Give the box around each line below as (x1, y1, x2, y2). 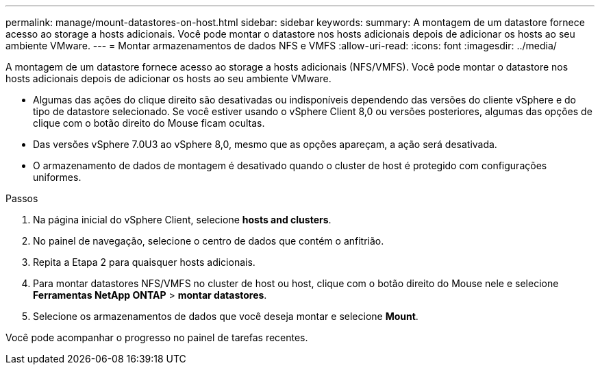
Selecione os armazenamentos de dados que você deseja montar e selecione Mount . (33, 310, 418, 322)
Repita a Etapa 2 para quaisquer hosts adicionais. (33, 256, 255, 268)
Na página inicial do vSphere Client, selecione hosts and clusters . (33, 214, 332, 225)
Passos (5, 193, 38, 204)
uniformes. (33, 171, 82, 183)
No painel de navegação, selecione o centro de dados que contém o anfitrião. (33, 235, 384, 247)
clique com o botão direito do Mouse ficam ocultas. (33, 117, 265, 129)
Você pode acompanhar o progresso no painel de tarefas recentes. (5, 332, 308, 343)
